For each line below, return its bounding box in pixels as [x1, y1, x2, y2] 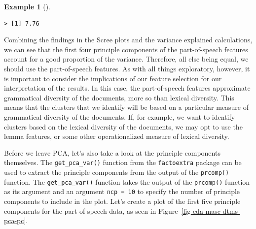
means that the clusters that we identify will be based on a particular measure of [4, 102, 249, 112]
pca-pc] [4, 215, 26, 226]
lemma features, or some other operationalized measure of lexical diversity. [4, 131, 229, 141]
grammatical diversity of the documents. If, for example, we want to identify [4, 111, 235, 122]
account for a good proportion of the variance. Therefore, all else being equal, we [4, 54, 249, 64]
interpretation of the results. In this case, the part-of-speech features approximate [4, 83, 251, 93]
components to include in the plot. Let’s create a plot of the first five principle [4, 196, 241, 206]
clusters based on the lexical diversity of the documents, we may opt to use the [4, 121, 243, 131]
